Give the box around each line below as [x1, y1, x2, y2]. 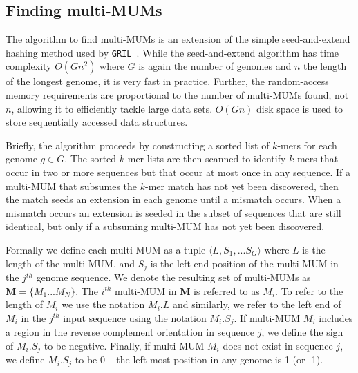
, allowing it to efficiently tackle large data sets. [11, 101, 213, 115]
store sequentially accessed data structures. [6, 115, 188, 129]
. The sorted [64, 151, 117, 166]
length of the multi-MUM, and [6, 256, 135, 270]
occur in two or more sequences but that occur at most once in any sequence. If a [6, 165, 350, 180]
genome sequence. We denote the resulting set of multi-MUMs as [36, 270, 311, 285]
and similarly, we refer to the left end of [172, 297, 341, 312]
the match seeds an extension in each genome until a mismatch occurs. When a [6, 192, 341, 207]
